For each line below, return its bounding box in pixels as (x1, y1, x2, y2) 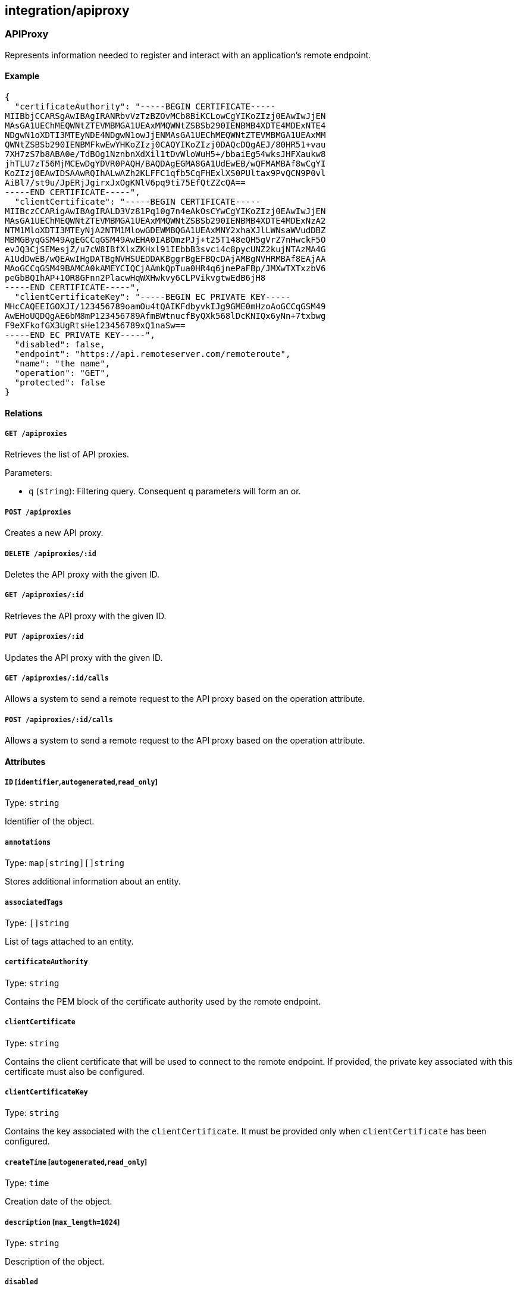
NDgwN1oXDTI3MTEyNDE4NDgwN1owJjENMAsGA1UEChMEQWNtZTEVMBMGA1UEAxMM (5, 130, 326, 140)
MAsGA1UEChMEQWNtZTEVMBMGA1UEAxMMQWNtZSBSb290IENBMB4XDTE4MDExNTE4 (5, 121, 326, 131)
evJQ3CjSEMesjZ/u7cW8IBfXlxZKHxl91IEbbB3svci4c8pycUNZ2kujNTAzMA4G (5, 244, 326, 255)
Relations (5, 407, 43, 418)
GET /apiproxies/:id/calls (5, 673, 109, 682)
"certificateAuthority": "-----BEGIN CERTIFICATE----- (14, 102, 276, 112)
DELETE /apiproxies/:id (5, 549, 96, 558)
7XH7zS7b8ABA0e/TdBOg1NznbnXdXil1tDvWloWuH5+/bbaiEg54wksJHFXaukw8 (5, 149, 326, 159)
